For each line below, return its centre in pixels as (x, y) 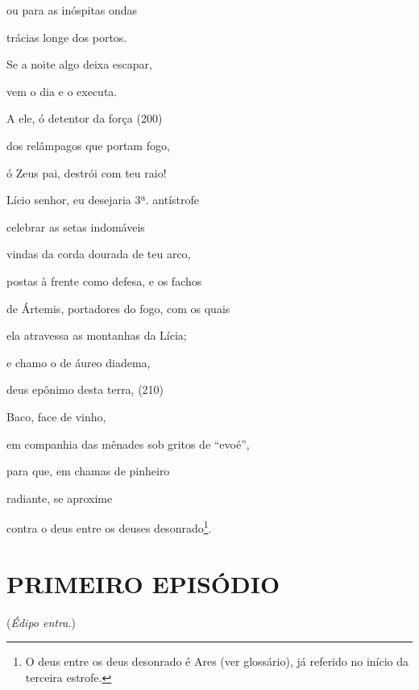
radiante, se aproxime (60, 498)
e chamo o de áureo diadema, (79, 362)
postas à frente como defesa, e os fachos (104, 280)
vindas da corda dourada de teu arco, (99, 254)
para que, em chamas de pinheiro (88, 471)
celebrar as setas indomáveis (76, 226)
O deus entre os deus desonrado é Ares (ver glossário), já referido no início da (217, 661)
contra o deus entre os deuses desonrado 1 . (109, 527)
